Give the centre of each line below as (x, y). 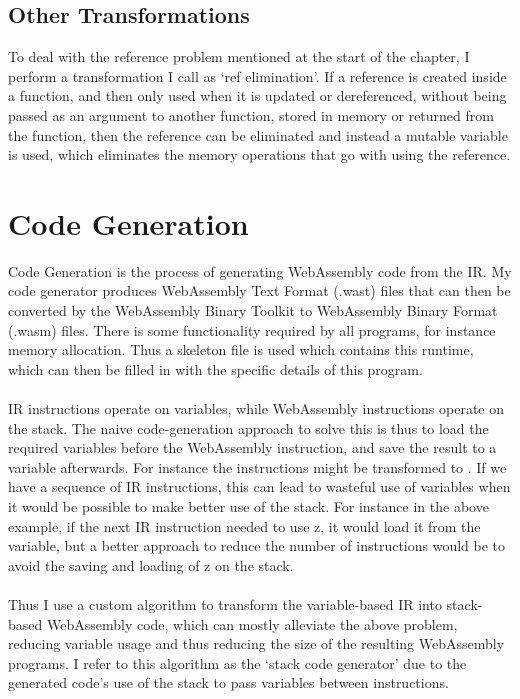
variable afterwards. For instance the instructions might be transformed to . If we (257, 466)
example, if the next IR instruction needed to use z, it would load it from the (244, 525)
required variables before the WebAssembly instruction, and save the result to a (252, 447)
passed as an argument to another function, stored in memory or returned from (251, 114)
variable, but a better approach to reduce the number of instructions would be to (257, 545)
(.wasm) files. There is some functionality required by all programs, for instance (252, 329)
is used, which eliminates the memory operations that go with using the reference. (259, 154)
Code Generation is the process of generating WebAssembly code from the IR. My (260, 270)
